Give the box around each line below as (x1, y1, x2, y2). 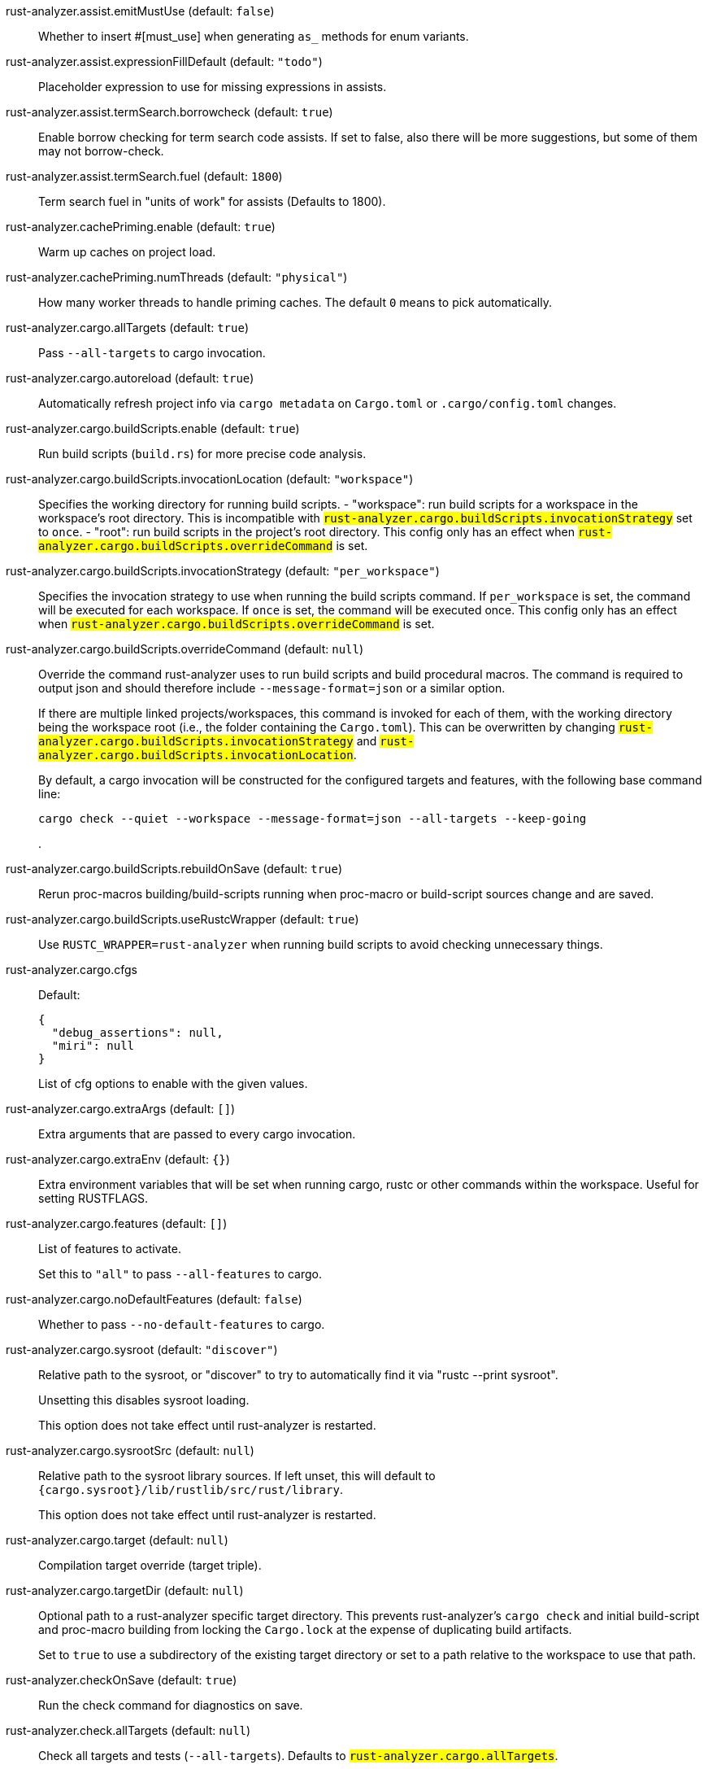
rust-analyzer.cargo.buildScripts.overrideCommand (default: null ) (6, 642, 364, 656)
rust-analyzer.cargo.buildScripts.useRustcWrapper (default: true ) (6, 912, 359, 926)
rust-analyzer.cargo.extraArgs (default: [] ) (6, 1102, 236, 1116)
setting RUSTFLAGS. (38, 1191, 149, 1205)
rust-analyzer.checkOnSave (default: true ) (6, 1673, 237, 1687)
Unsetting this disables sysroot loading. (38, 1393, 250, 1407)
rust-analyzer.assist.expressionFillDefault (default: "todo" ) (6, 55, 323, 68)
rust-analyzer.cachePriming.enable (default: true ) (6, 220, 276, 234)
